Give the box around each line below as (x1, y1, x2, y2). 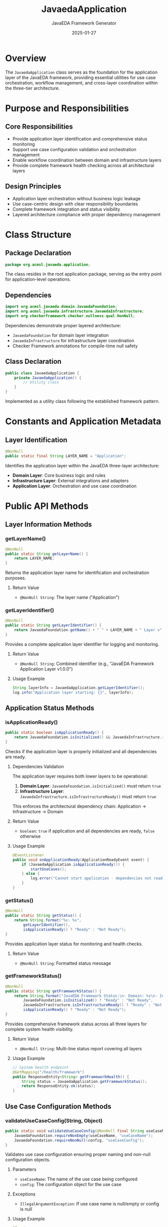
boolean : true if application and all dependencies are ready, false (19, 828, 155, 834)
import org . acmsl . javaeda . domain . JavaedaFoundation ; (5, 304, 117, 309)
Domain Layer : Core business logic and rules (12, 472, 106, 478)
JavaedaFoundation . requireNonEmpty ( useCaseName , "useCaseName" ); (14, 1133, 153, 1138)
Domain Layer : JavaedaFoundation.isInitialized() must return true (19, 783, 161, 789)
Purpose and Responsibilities (5, 103, 129, 114)
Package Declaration (5, 249, 71, 257)
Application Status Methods (5, 704, 94, 713)
